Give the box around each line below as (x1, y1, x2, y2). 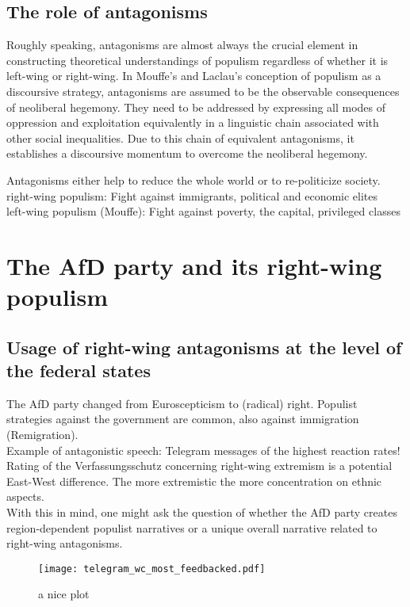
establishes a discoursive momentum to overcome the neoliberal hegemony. (6, 145, 368, 162)
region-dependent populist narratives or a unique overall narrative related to (6, 519, 377, 536)
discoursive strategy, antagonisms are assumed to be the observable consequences (6, 82, 400, 99)
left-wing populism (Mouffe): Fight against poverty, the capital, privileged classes (6, 203, 400, 220)
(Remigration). (6, 426, 79, 443)
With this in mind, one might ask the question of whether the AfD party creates (6, 504, 397, 521)
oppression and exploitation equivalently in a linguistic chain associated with (6, 114, 379, 131)
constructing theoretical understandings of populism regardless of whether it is (6, 52, 389, 68)
